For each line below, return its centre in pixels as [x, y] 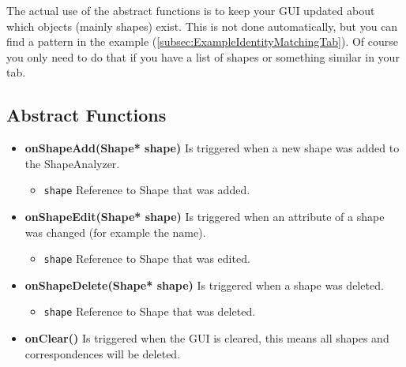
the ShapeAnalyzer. [72, 163]
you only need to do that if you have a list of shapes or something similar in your [203, 56]
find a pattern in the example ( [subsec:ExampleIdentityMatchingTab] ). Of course [202, 41]
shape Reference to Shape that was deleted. [150, 311]
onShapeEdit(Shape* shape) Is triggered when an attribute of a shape [205, 217]
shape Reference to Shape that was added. [147, 190]
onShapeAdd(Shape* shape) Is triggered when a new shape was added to [212, 148]
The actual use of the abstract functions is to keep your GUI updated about [191, 10]
